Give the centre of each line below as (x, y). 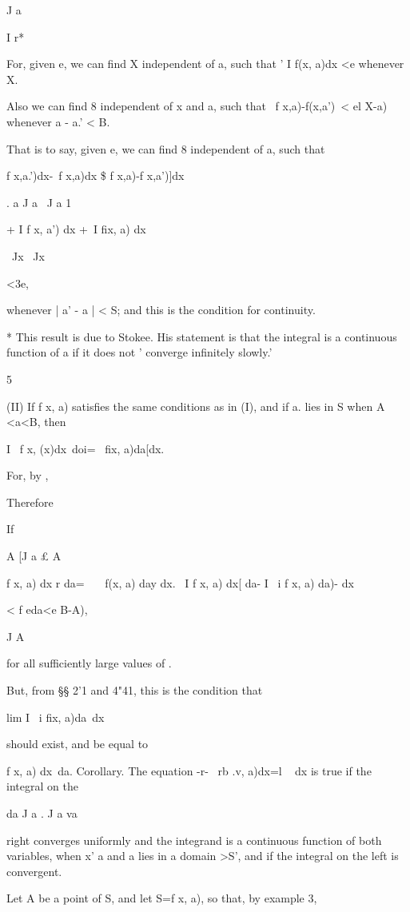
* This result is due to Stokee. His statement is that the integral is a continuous (202, 336)
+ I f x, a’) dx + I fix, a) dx (76, 229)
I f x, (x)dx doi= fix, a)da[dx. (86, 448)
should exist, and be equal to (78, 744)
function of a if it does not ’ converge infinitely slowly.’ (139, 352)
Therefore (30, 502)
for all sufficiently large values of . (89, 663)
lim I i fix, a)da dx (56, 717)
